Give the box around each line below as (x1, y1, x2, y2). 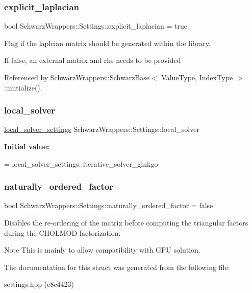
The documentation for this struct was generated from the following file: (4, 261, 230, 272)
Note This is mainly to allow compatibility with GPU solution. (4, 244, 200, 255)
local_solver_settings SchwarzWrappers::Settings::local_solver (4, 124, 199, 134)
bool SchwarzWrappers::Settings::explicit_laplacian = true (4, 20, 187, 31)
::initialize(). (4, 82, 42, 93)
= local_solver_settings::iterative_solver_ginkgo (4, 158, 158, 169)
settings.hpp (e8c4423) (4, 279, 74, 289)
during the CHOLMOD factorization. (4, 227, 121, 238)
